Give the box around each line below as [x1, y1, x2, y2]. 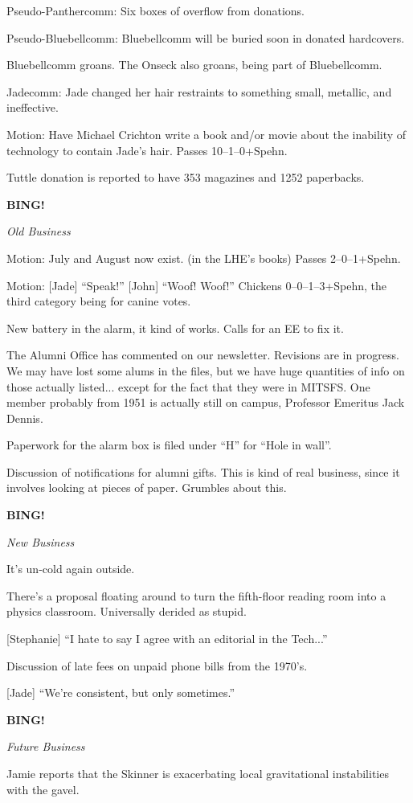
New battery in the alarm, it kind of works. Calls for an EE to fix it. [6, 319, 344, 336]
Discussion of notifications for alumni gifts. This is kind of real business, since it [6, 463, 400, 480]
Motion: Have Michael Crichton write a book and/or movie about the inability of [6, 125, 407, 142]
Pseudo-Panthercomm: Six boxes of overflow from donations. [6, 2, 305, 18]
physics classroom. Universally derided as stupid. [6, 603, 247, 620]
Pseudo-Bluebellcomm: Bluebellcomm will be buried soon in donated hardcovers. [6, 29, 405, 46]
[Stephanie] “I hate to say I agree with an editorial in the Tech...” [6, 630, 328, 647]
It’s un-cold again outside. [6, 560, 135, 577]
